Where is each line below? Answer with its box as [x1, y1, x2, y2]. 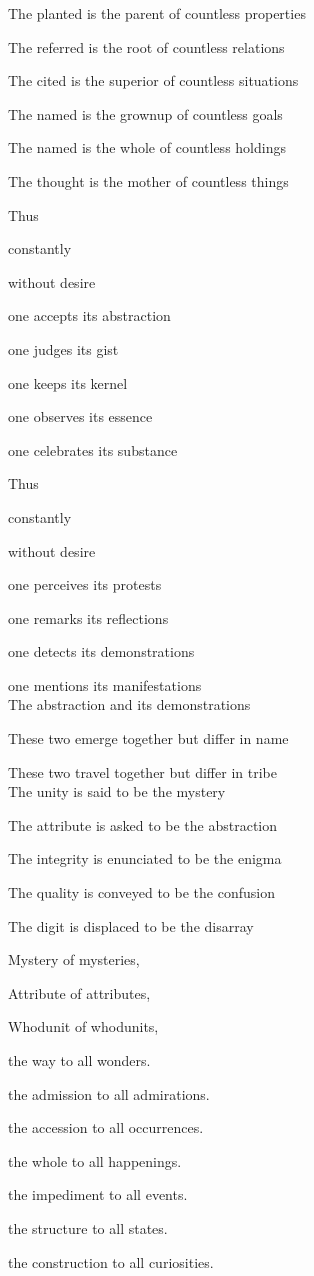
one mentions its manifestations [8, 674, 202, 695]
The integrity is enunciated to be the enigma [8, 848, 282, 869]
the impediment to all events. [8, 1184, 188, 1205]
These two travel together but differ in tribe [8, 761, 277, 782]
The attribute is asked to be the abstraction [8, 814, 278, 835]
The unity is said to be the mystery [8, 781, 226, 802]
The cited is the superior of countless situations [8, 70, 299, 91]
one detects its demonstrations [8, 641, 195, 662]
